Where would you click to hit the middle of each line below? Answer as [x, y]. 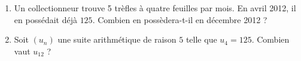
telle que [201, 39]
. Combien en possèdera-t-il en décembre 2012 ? [180, 19]
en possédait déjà [45, 19]
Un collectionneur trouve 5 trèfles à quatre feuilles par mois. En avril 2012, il [155, 8]
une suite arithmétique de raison [117, 39]
